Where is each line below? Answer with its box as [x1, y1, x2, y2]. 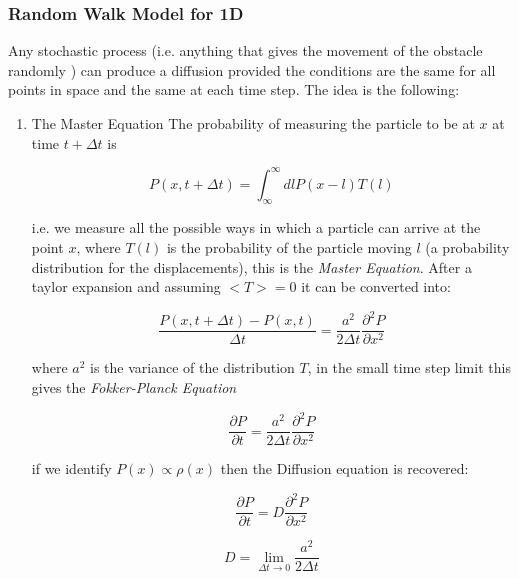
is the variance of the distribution [90, 357, 295, 378]
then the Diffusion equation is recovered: [220, 458, 469, 479]
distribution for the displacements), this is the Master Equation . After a [31, 256, 472, 277]
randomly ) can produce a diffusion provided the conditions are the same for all [8, 59, 496, 80]
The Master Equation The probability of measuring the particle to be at [31, 113, 475, 133]
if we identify [31, 458, 112, 479]
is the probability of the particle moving [166, 237, 412, 258]
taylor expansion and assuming [31, 276, 221, 297]
